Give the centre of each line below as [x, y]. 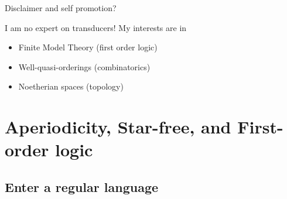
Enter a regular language [82, 186]
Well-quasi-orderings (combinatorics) [84, 66]
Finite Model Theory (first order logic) [88, 47]
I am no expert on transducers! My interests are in [96, 27]
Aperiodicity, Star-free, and [118, 127]
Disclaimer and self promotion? [61, 8]
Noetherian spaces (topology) [71, 86]
